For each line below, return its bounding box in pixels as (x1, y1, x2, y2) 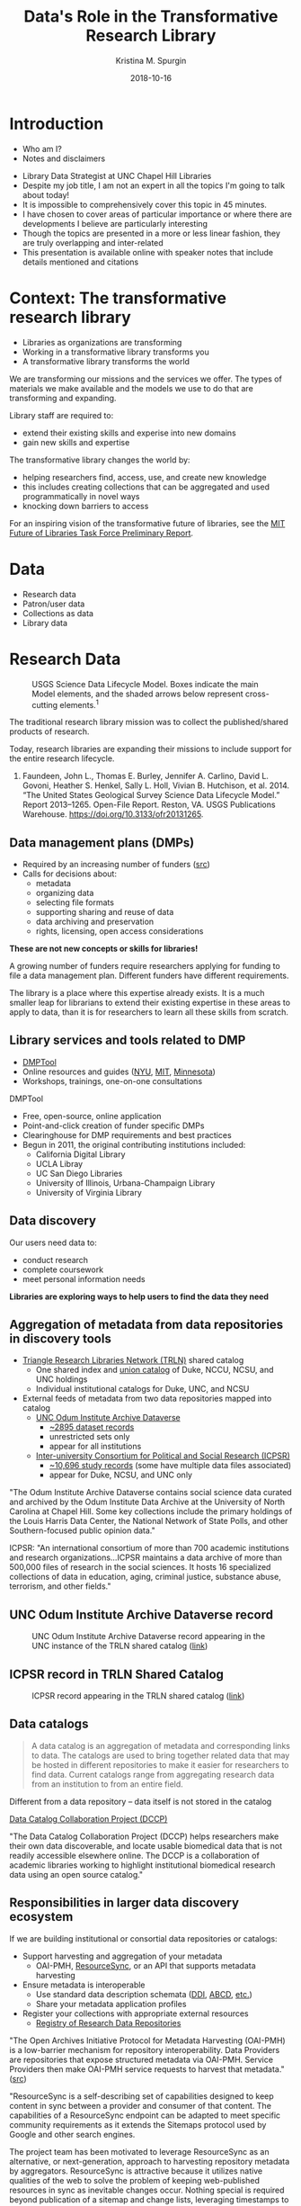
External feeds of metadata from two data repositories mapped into (22, 1393, 272, 1404)
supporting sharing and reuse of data (35, 906, 174, 917)
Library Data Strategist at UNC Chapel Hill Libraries (22, 170, 212, 181)
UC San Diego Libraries (35, 1168, 123, 1179)
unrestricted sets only (49, 1431, 130, 1442)
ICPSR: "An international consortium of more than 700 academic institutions (9, 1543, 289, 1554)
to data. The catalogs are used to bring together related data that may (31, 1750, 290, 1761)
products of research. (9, 726, 90, 737)
